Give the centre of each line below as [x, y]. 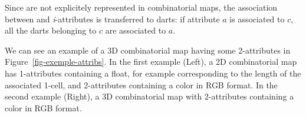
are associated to [136, 30]
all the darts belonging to [51, 30]
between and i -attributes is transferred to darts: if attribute [112, 19]
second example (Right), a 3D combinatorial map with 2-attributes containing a [149, 96]
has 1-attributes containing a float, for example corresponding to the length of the [153, 73]
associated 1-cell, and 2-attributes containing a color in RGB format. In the [141, 84]
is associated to [257, 19]
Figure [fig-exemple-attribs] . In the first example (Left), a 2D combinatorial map [151, 62]
